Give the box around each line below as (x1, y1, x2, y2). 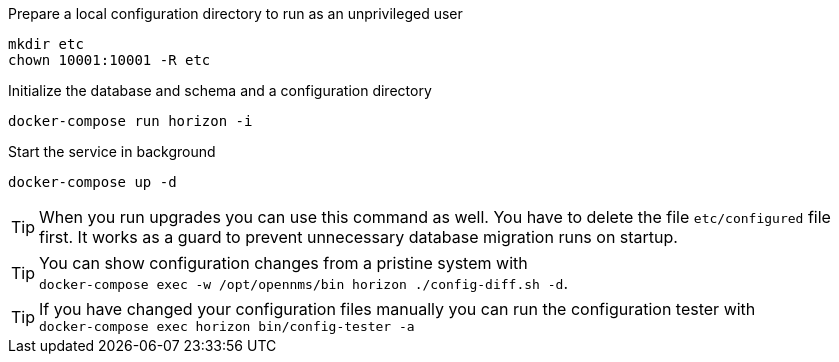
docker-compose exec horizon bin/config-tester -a (39, 319, 415, 334)
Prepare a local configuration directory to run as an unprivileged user (8, 5, 463, 22)
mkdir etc (8, 36, 84, 52)
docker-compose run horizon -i (8, 113, 253, 129)
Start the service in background (8, 143, 216, 160)
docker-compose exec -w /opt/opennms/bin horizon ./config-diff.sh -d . (39, 273, 568, 293)
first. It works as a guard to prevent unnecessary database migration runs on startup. (39, 227, 678, 247)
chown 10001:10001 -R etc (8, 52, 211, 68)
